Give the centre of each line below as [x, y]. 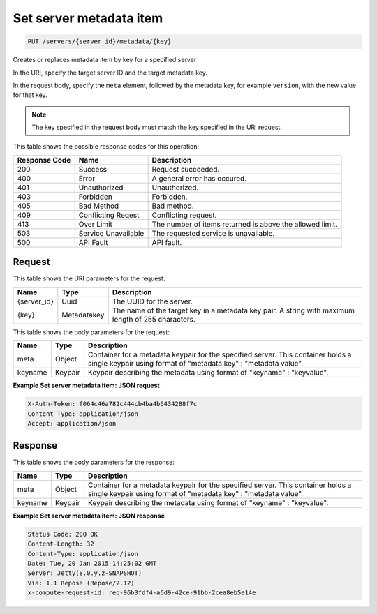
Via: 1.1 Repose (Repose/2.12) [81, 583]
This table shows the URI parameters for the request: [89, 278]
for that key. [30, 95]
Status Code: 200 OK [62, 534]
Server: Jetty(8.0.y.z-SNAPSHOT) [85, 573]
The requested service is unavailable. [213, 233]
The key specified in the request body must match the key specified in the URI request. [157, 127]
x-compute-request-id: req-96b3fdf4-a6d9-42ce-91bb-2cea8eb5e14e [142, 593]
